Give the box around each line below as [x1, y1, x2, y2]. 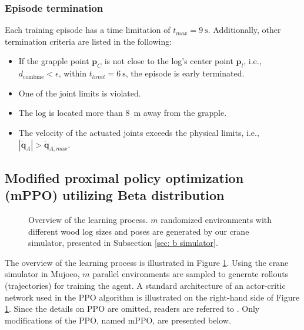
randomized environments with [161, 213, 272, 225]
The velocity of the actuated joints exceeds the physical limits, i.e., [18, 126, 259, 138]
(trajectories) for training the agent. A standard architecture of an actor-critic [5, 279, 286, 291]
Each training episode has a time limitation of [5, 24, 171, 36]
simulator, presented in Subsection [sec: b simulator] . [28, 236, 218, 249]
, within [58, 67, 87, 79]
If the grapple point [18, 55, 89, 67]
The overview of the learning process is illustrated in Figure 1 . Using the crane [5, 256, 289, 268]
